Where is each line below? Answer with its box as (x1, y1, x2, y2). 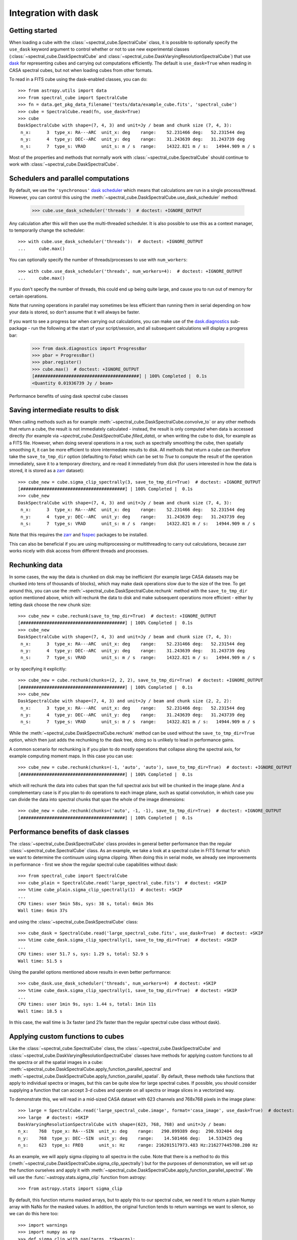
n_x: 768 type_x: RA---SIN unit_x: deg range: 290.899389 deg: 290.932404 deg (18, 1128, 243, 1134)
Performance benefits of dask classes (9, 827, 130, 836)
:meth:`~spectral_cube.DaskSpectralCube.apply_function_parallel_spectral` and (9, 1066, 171, 1072)
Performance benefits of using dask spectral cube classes (9, 393, 128, 399)
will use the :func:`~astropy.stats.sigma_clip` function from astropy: (9, 1174, 147, 1180)
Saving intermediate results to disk (9, 406, 119, 414)
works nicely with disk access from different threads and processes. (9, 548, 149, 554)
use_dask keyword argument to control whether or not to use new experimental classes (9, 46, 190, 52)
